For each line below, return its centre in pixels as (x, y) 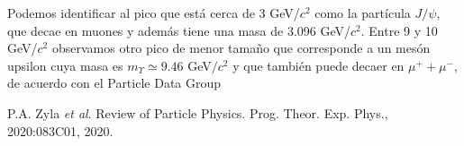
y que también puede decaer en (318, 65)
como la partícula (363, 13)
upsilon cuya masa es (65, 65)
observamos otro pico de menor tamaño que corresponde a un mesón (241, 48)
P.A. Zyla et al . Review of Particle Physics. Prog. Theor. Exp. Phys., (198, 112)
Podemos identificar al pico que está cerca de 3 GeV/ (154, 13)
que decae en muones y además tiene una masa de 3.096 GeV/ (179, 30)
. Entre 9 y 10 (399, 30)
